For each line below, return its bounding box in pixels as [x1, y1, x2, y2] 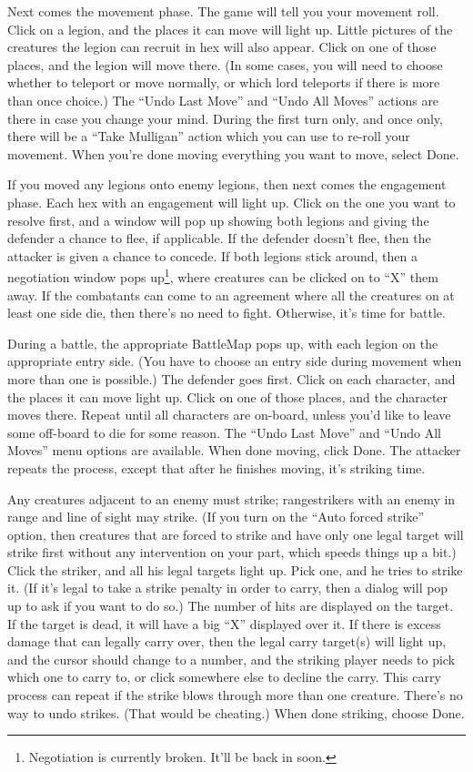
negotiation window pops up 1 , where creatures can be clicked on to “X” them [7, 265, 438, 286]
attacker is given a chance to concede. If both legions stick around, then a [7, 246, 418, 265]
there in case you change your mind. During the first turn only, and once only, [7, 108, 443, 127]
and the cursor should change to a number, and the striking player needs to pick [7, 649, 456, 668]
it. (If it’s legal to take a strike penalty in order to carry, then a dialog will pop [7, 578, 448, 597]
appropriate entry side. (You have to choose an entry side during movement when [7, 351, 462, 371]
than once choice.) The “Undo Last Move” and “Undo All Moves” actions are [7, 90, 439, 109]
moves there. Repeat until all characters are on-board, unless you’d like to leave [7, 405, 451, 424]
